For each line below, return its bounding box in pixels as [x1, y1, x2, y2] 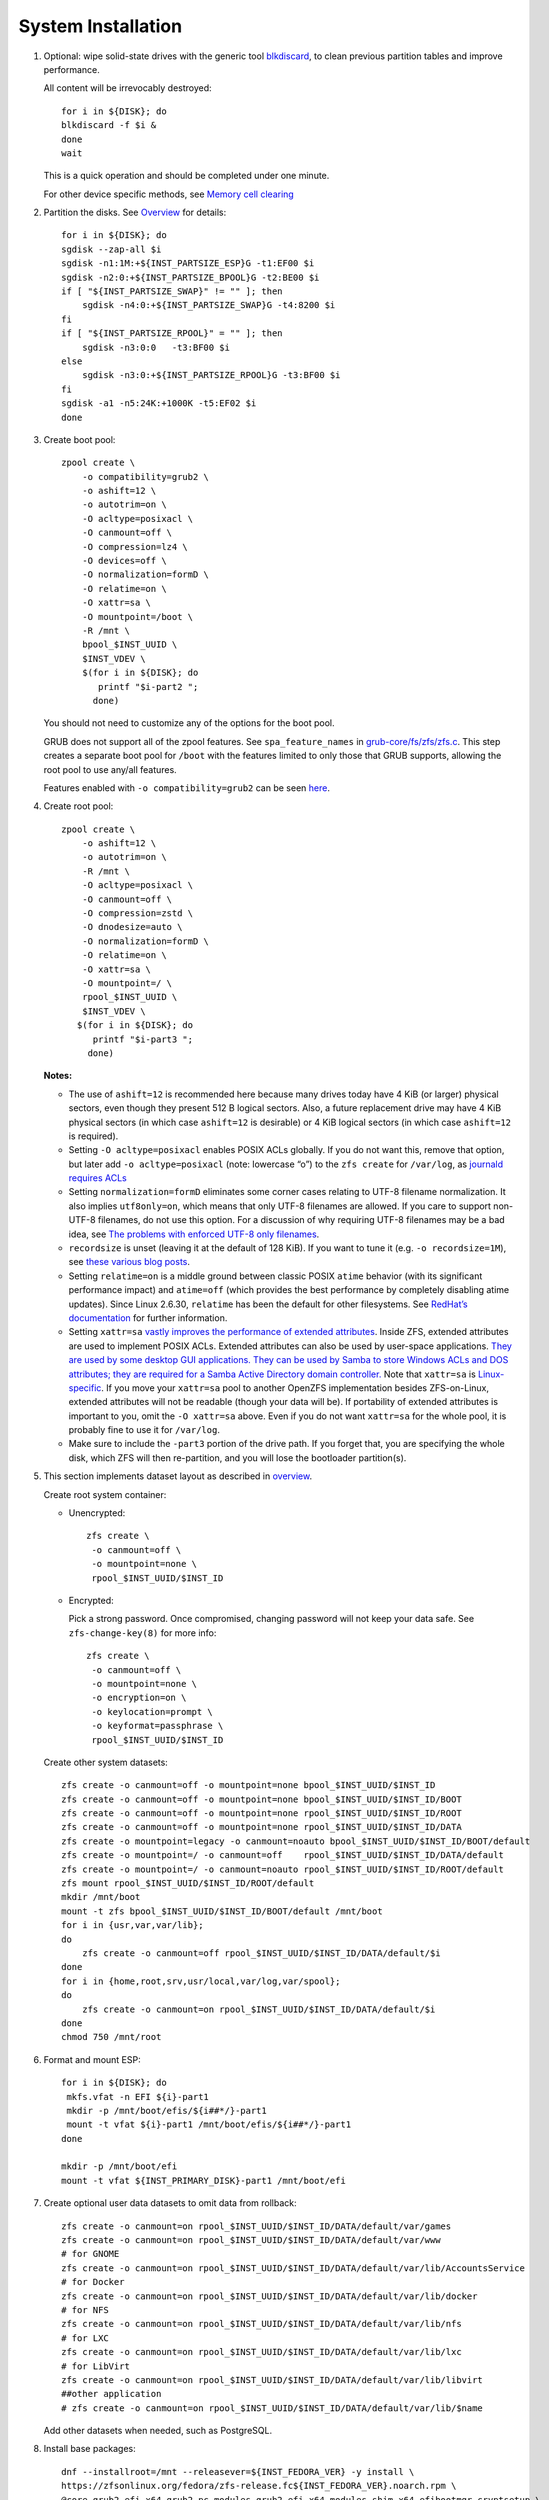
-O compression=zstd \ [81, 908, 194, 919]
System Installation [18, 15, 183, 37]
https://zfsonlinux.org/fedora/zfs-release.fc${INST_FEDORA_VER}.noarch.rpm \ [61, 2480, 457, 2492]
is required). [68, 1130, 119, 1142]
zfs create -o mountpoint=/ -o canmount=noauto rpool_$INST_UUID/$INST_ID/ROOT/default [61, 1863, 505, 1875]
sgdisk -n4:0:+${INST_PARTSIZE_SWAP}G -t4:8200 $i [81, 300, 336, 311]
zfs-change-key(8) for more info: [68, 1626, 217, 1639]
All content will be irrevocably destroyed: [43, 82, 212, 94]
